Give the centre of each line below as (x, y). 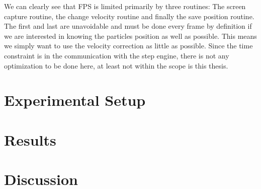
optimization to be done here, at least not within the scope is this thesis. (116, 65)
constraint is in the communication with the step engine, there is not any (117, 55)
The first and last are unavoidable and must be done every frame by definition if (128, 26)
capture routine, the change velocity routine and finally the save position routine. (129, 16)
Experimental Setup (75, 100)
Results (30, 139)
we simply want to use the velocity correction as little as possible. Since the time (128, 46)
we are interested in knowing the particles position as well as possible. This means (130, 36)
